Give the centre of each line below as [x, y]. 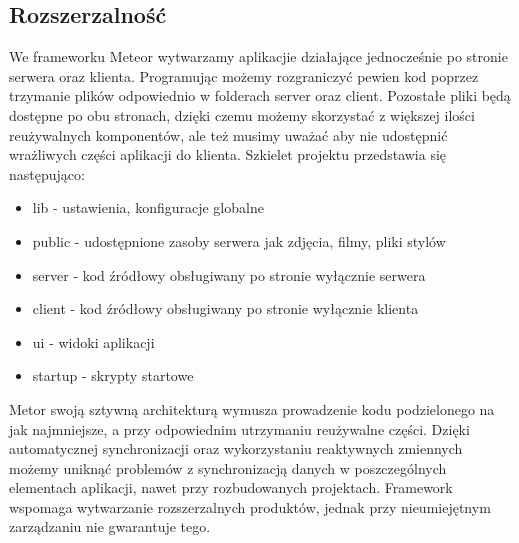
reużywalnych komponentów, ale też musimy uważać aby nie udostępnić [228, 134]
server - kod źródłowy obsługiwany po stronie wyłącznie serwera [229, 274]
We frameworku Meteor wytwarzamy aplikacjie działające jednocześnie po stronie [258, 56]
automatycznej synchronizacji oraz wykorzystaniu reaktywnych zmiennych [236, 448]
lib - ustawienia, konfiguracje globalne [148, 207]
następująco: [47, 173]
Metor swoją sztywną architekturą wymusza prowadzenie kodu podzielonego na [252, 408]
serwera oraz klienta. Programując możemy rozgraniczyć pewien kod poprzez [244, 75]
